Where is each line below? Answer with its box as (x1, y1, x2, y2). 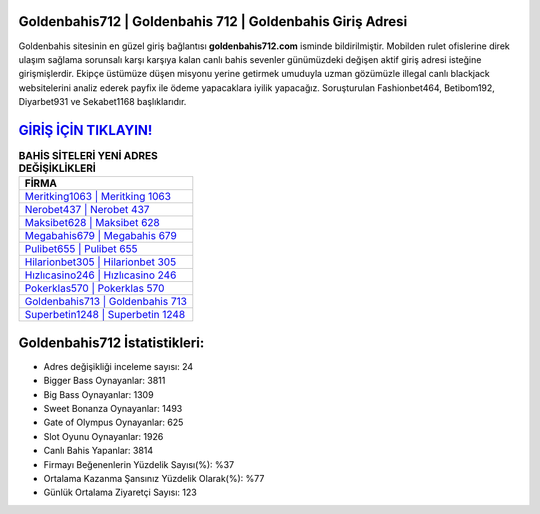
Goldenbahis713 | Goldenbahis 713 (24, 295, 187, 309)
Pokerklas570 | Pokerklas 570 (24, 281, 165, 295)
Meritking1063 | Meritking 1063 (24, 190, 172, 204)
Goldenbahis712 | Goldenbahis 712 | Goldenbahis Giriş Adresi (18, 13, 408, 30)
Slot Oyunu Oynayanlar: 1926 (43, 430, 164, 442)
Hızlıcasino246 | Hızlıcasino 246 (24, 268, 177, 282)
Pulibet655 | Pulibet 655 (24, 242, 138, 256)
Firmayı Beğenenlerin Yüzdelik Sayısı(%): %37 (43, 458, 235, 470)
